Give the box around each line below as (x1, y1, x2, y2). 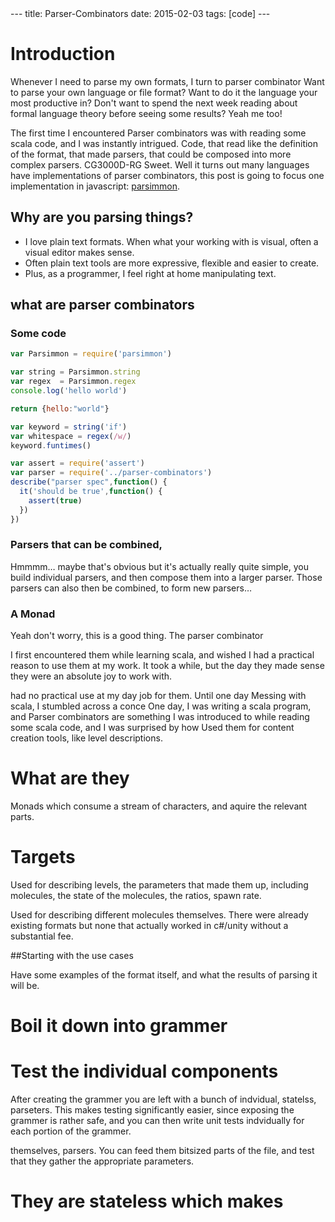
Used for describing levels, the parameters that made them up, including (10, 879, 309, 891)
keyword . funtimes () (10, 440, 92, 451)
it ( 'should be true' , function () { (19, 487, 163, 497)
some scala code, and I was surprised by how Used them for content (10, 722, 295, 734)
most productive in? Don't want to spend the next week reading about (10, 97, 298, 109)
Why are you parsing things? (10, 209, 194, 226)
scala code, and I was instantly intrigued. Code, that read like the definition (10, 137, 319, 149)
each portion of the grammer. (10, 1125, 132, 1137)
